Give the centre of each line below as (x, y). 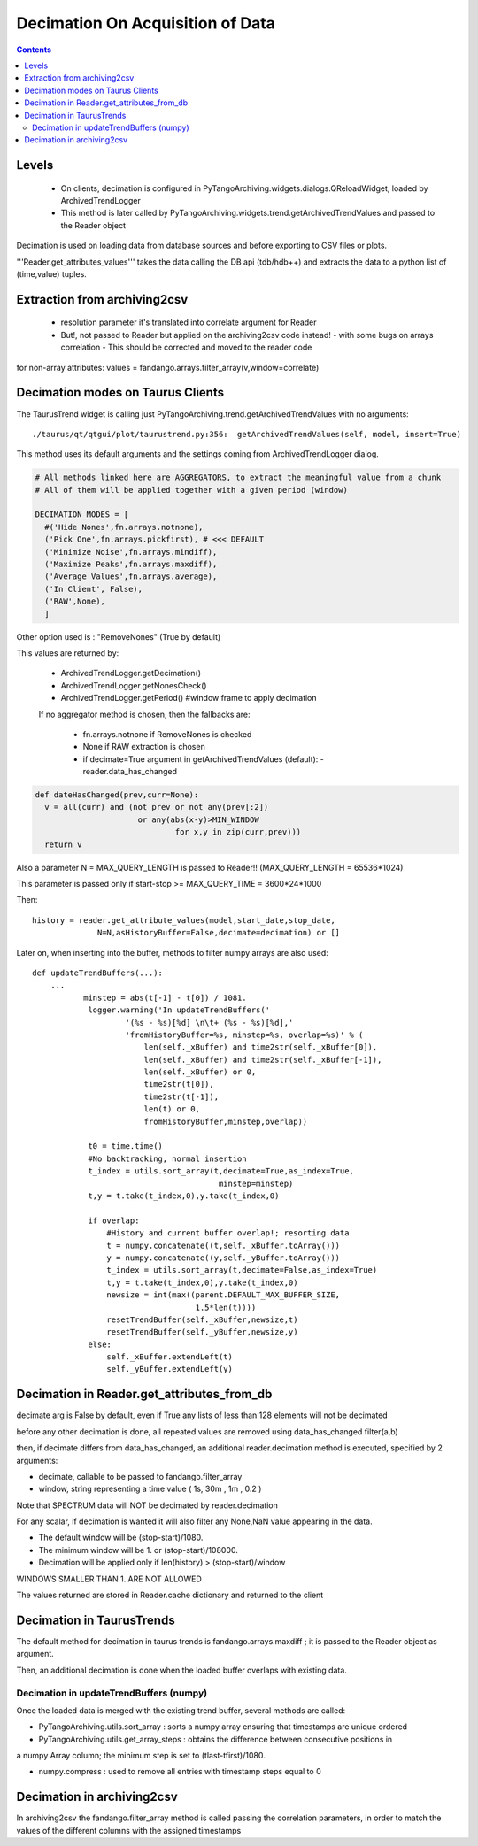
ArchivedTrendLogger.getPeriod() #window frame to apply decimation (189, 698)
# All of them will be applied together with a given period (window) (192, 490)
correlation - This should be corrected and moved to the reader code (186, 347)
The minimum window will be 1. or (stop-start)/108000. (139, 1550)
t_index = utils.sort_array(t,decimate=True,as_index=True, (221, 1171)
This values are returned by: (68, 653)
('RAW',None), (75, 601)
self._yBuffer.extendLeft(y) (170, 1369)
